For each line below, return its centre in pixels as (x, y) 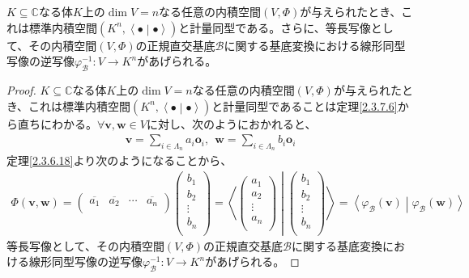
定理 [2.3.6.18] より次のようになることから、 (119, 160)
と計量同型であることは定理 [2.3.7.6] (305, 105)
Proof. (21, 89)
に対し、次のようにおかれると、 (231, 123)
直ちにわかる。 (57, 123)
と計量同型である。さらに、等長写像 (275, 27)
